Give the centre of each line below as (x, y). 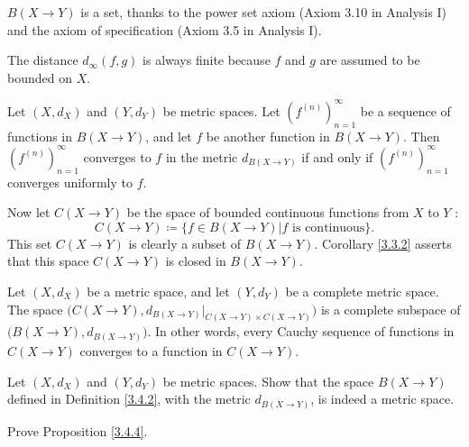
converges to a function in (151, 350)
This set (30, 243)
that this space (48, 261)
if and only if (337, 156)
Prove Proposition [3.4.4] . (78, 430)
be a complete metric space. (362, 291)
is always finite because (207, 60)
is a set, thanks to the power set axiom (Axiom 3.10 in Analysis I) (263, 12)
